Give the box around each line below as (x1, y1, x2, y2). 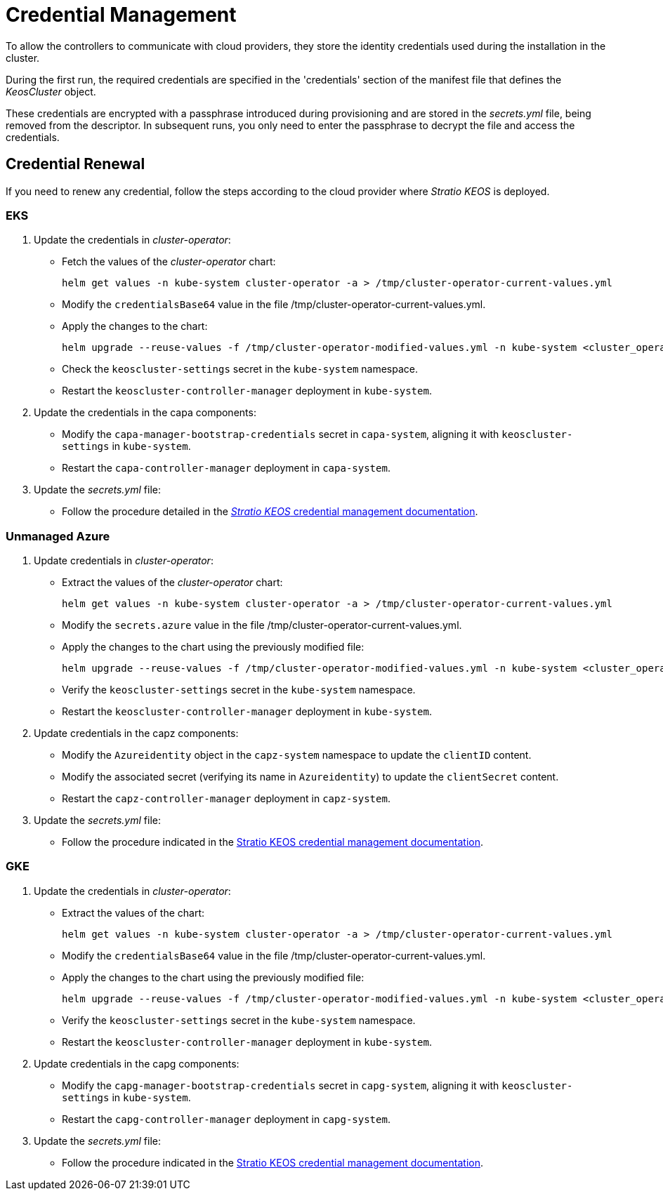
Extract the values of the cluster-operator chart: (62, 576, 283, 589)
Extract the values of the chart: (62, 906, 205, 919)
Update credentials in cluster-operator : (34, 554, 214, 567)
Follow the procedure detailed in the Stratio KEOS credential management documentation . (62, 505, 478, 518)
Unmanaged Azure (6, 529, 110, 543)
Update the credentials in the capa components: (34, 406, 256, 419)
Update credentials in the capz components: (34, 727, 239, 740)
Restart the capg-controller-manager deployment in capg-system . (62, 1112, 390, 1125)
